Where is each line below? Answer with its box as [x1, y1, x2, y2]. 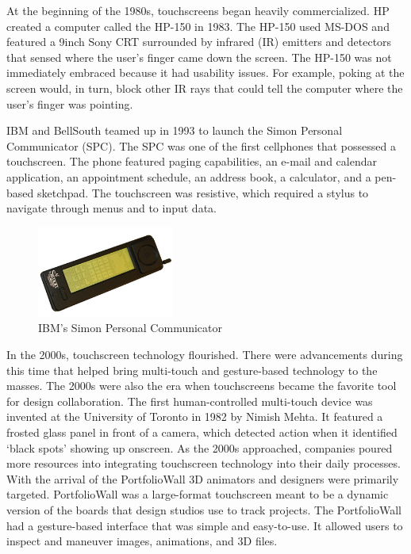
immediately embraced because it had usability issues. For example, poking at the [6, 64, 405, 81]
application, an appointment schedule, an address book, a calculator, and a [6, 168, 371, 185]
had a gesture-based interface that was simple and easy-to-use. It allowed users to [6, 517, 403, 533]
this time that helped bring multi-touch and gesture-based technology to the [6, 361, 378, 378]
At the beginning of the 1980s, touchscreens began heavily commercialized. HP [6, 2, 390, 18]
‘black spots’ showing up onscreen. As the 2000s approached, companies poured [6, 439, 393, 456]
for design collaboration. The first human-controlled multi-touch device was [6, 392, 373, 409]
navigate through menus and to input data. [6, 200, 217, 216]
